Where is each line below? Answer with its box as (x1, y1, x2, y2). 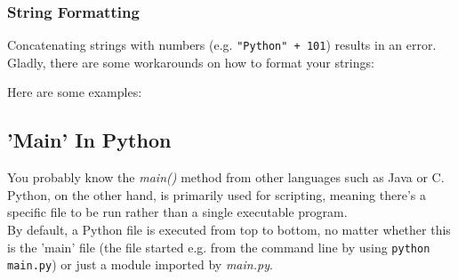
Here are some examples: (7, 83, 142, 101)
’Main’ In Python (7, 126, 172, 154)
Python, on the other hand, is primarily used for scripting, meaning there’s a (7, 185, 426, 204)
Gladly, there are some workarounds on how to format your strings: (7, 52, 374, 71)
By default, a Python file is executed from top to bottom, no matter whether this (7, 220, 451, 239)
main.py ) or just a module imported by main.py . (7, 255, 273, 274)
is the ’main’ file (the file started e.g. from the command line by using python (7, 237, 430, 256)
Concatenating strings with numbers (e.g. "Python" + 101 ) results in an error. (7, 36, 437, 54)
